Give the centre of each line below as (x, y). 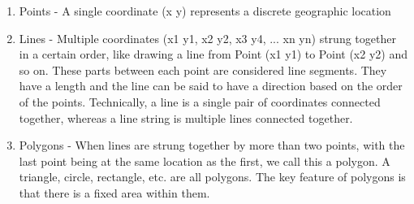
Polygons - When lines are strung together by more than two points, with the (212, 145)
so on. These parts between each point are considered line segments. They (203, 69)
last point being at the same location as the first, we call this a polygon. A (205, 161)
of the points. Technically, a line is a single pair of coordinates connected (200, 101)
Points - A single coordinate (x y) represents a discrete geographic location (205, 11)
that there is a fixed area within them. (114, 192)
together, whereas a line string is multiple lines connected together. (186, 117)
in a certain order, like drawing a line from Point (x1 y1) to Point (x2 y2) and (213, 54)
